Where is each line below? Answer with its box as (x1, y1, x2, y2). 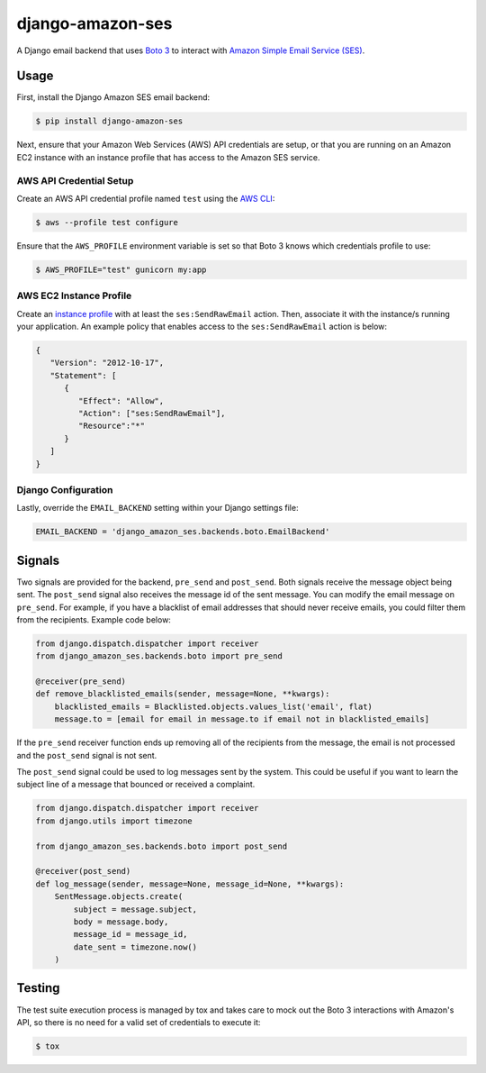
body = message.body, (73, 916, 169, 927)
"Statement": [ (49, 370, 117, 380)
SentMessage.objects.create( (54, 892, 184, 902)
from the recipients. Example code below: (16, 614, 171, 625)
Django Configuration (16, 483, 113, 496)
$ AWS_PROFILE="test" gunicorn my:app (35, 264, 207, 275)
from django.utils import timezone (35, 815, 193, 826)
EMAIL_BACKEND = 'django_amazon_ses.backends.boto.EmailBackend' (35, 527, 330, 537)
